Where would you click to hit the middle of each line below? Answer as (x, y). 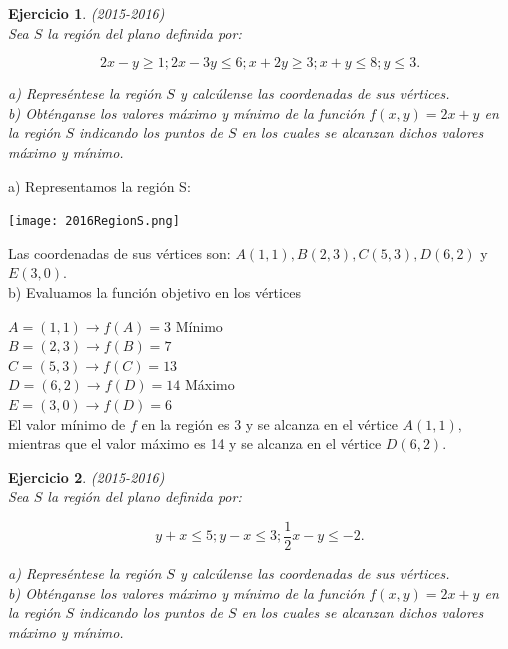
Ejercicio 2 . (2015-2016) (86, 476)
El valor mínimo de (67, 423)
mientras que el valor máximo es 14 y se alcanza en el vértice (195, 443)
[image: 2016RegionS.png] (94, 221)
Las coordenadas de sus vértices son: (119, 252)
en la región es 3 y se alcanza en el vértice (269, 423)
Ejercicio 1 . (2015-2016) (86, 13)
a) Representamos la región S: (99, 185)
